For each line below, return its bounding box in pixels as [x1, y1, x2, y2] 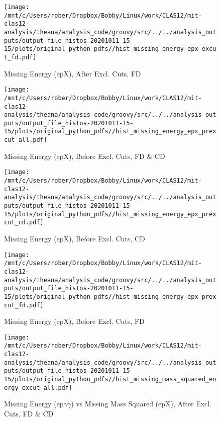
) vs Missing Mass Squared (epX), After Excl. [71, 398, 212, 409]
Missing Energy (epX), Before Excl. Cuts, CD [4, 233, 145, 243]
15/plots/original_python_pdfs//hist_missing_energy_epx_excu [4, 45, 216, 53]
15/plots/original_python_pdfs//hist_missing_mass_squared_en [4, 376, 216, 383]
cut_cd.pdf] [4, 219, 44, 226]
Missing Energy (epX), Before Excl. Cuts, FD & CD [4, 150, 165, 161]
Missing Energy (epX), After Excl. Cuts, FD [4, 68, 141, 78]
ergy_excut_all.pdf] [4, 384, 73, 391]
